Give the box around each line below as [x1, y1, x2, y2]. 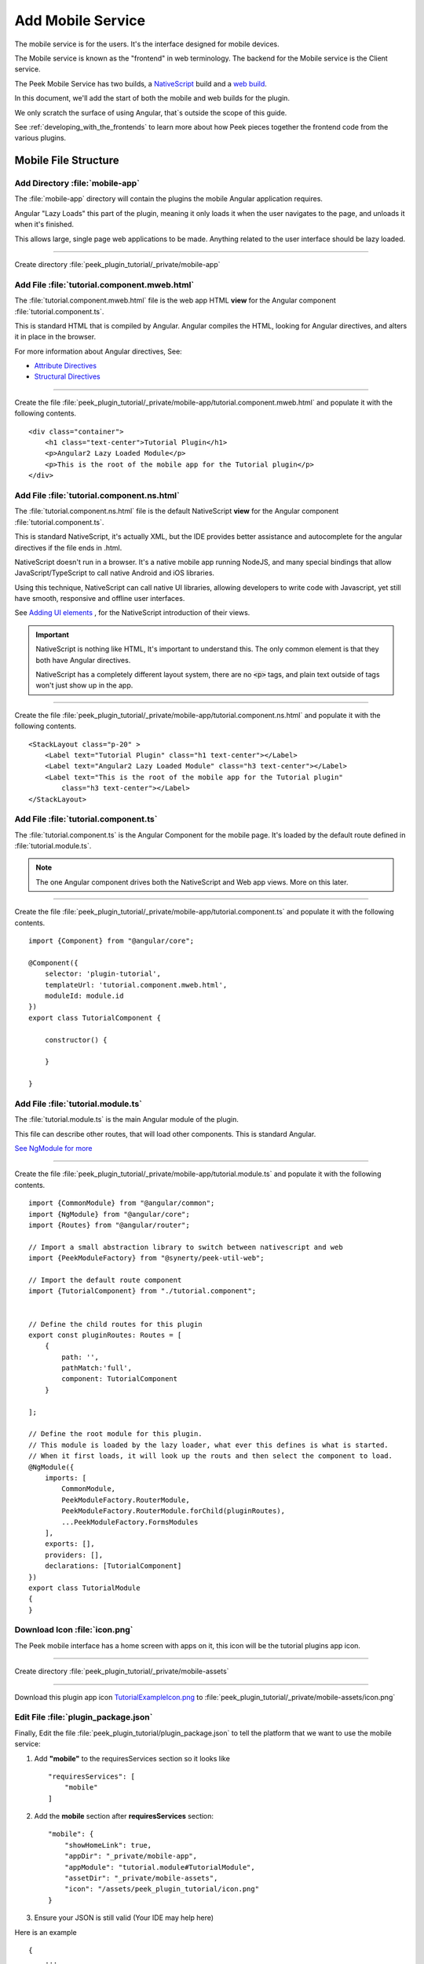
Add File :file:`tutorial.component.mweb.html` [14, 279, 195, 290]
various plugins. [14, 134, 67, 143]
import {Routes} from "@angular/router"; [28, 1221, 190, 1229]
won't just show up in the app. [35, 680, 133, 691]
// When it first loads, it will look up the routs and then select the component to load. [28, 1452, 393, 1460]
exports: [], [44, 1540, 95, 1548]
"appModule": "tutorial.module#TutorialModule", [64, 1863, 255, 1871]
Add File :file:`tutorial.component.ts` [14, 814, 158, 825]
